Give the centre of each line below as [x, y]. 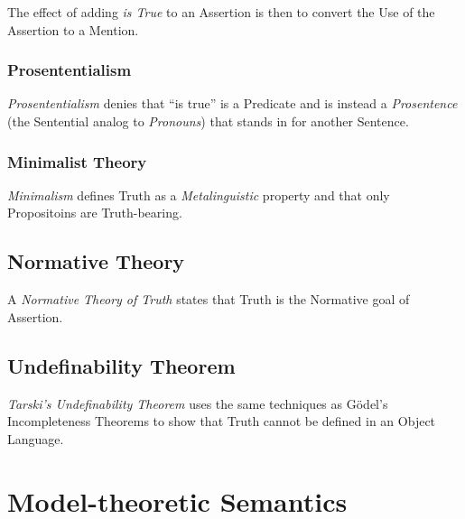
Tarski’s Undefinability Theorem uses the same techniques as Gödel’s [198, 403]
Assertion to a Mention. [73, 29]
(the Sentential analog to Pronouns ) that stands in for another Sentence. [208, 121]
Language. [36, 438]
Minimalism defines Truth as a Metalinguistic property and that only [199, 195]
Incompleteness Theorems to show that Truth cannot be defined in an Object [222, 421]
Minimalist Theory [77, 161]
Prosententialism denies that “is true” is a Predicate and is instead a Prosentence [232, 103]
